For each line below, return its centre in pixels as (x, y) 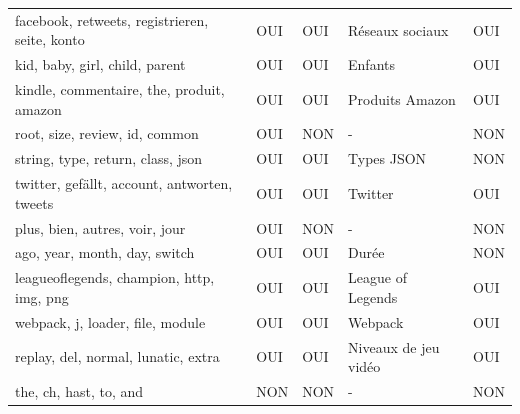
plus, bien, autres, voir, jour (100, 227)
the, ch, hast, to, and (79, 391)
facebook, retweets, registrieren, (112, 19)
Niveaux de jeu (394, 346)
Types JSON (387, 158)
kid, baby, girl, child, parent (100, 64)
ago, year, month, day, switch (105, 252)
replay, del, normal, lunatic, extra (117, 356)
